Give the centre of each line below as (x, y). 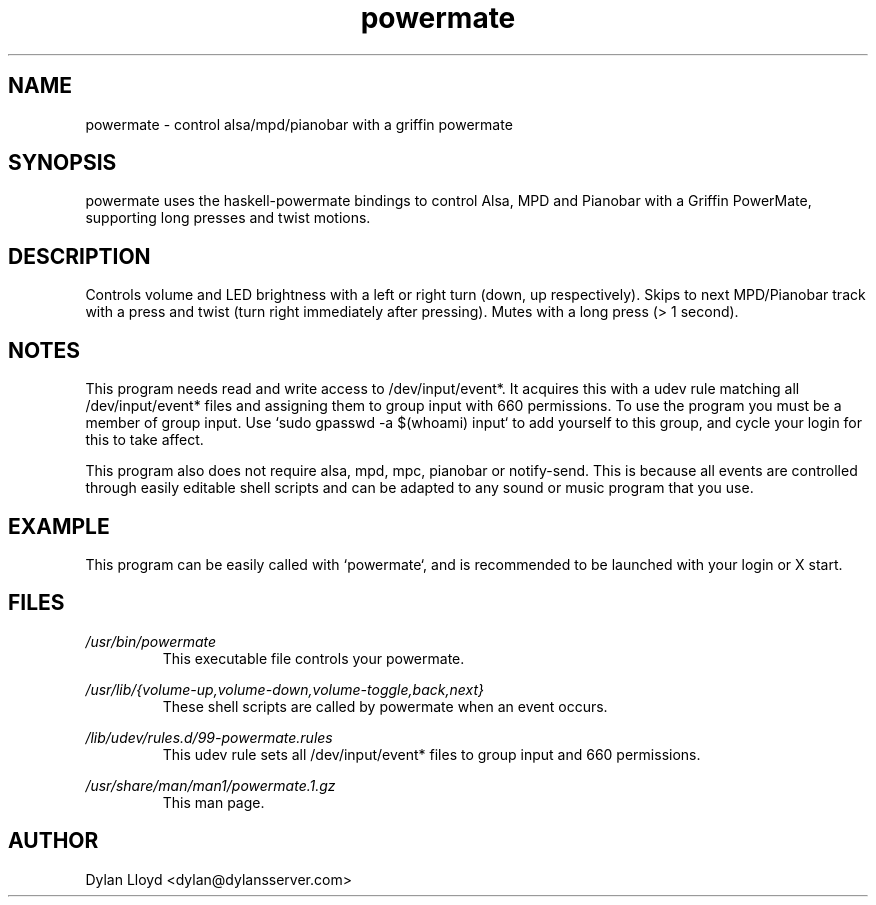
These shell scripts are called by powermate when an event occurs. (385, 706)
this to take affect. (144, 440)
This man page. (213, 802)
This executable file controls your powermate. (313, 658)
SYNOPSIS (62, 163)
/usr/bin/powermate (151, 641)
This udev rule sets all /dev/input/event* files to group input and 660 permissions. (431, 754)
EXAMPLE (59, 526)
